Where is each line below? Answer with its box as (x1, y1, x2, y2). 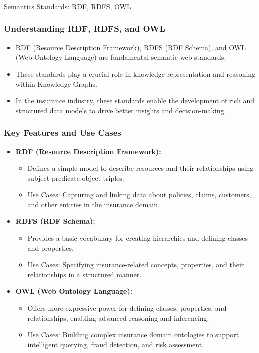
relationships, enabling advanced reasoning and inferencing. (27, 312, 209, 323)
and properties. (27, 242, 74, 253)
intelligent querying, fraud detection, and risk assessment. (27, 339, 204, 349)
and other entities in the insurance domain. (27, 199, 160, 209)
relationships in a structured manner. (27, 269, 142, 279)
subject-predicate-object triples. (27, 172, 124, 183)
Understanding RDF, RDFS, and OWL (4, 22, 165, 35)
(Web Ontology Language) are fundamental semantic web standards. (15, 52, 226, 62)
